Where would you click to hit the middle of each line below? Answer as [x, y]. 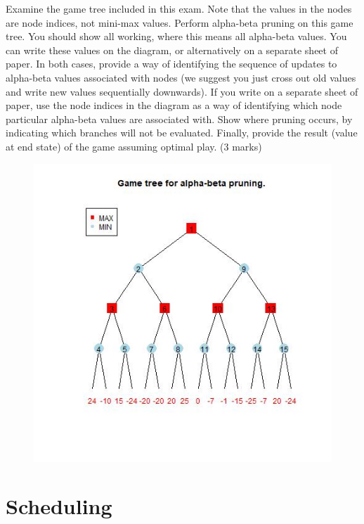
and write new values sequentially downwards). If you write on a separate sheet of [182, 91]
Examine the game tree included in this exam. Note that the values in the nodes [179, 8]
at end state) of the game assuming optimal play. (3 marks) [134, 146]
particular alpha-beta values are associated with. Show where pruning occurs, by [179, 119]
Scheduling [59, 506]
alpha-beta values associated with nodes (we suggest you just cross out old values [181, 77]
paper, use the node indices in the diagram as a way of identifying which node [174, 105]
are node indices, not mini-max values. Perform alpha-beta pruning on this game [180, 22]
